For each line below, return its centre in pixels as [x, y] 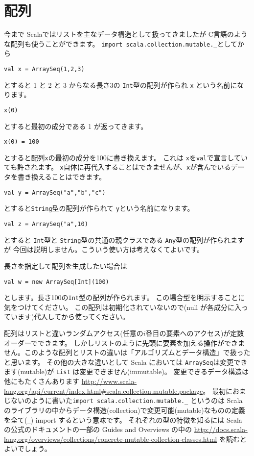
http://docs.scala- [221, 429]
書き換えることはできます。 [62, 177]
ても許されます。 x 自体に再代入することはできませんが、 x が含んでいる [117, 167]
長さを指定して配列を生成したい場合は [66, 266]
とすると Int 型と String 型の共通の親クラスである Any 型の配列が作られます [124, 240]
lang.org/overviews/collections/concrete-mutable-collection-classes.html [111, 439]
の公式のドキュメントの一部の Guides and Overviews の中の [98, 429]
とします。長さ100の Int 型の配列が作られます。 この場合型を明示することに [125, 297]
